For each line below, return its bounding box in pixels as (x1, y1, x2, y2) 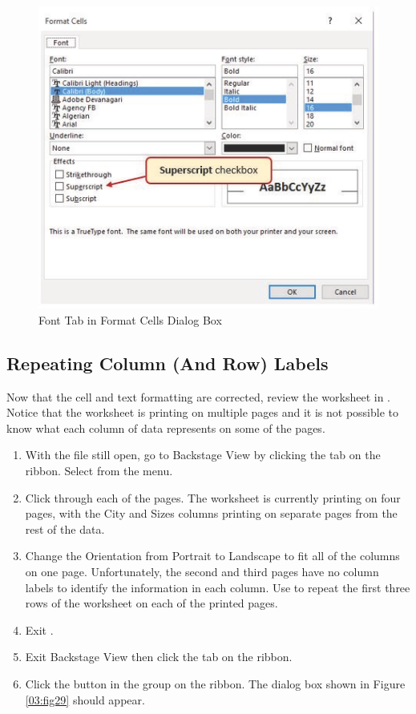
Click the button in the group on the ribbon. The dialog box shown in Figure (25, 676, 406, 692)
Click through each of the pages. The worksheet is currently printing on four (25, 489, 401, 506)
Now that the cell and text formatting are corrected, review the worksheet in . (6, 388, 390, 405)
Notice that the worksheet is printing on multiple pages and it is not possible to (6, 404, 398, 421)
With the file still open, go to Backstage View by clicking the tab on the (25, 446, 381, 463)
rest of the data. (25, 520, 105, 537)
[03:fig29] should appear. (25, 691, 145, 708)
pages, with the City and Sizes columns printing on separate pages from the (25, 505, 398, 522)
